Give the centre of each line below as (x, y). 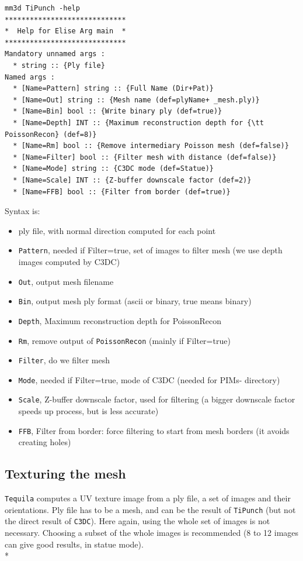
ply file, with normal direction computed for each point (117, 230)
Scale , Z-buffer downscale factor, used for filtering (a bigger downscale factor (157, 399)
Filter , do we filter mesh (64, 360)
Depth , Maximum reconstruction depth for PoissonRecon (120, 320)
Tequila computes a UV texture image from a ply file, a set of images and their (148, 498)
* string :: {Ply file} (59, 65)
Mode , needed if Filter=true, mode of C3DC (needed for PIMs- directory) (149, 379)
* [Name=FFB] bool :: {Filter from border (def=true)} (122, 192)
